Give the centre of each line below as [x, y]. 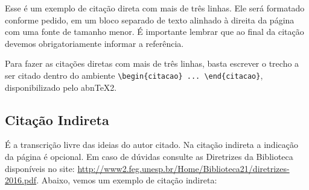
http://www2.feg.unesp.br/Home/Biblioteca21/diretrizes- [183, 168]
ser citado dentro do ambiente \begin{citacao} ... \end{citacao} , [134, 75]
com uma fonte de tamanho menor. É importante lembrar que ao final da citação [154, 32]
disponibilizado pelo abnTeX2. [61, 87]
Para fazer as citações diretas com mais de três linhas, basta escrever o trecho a [152, 63]
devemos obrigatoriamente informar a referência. [94, 43]
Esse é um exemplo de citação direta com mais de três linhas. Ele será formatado [155, 8]
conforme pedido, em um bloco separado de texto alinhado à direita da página [150, 20]
